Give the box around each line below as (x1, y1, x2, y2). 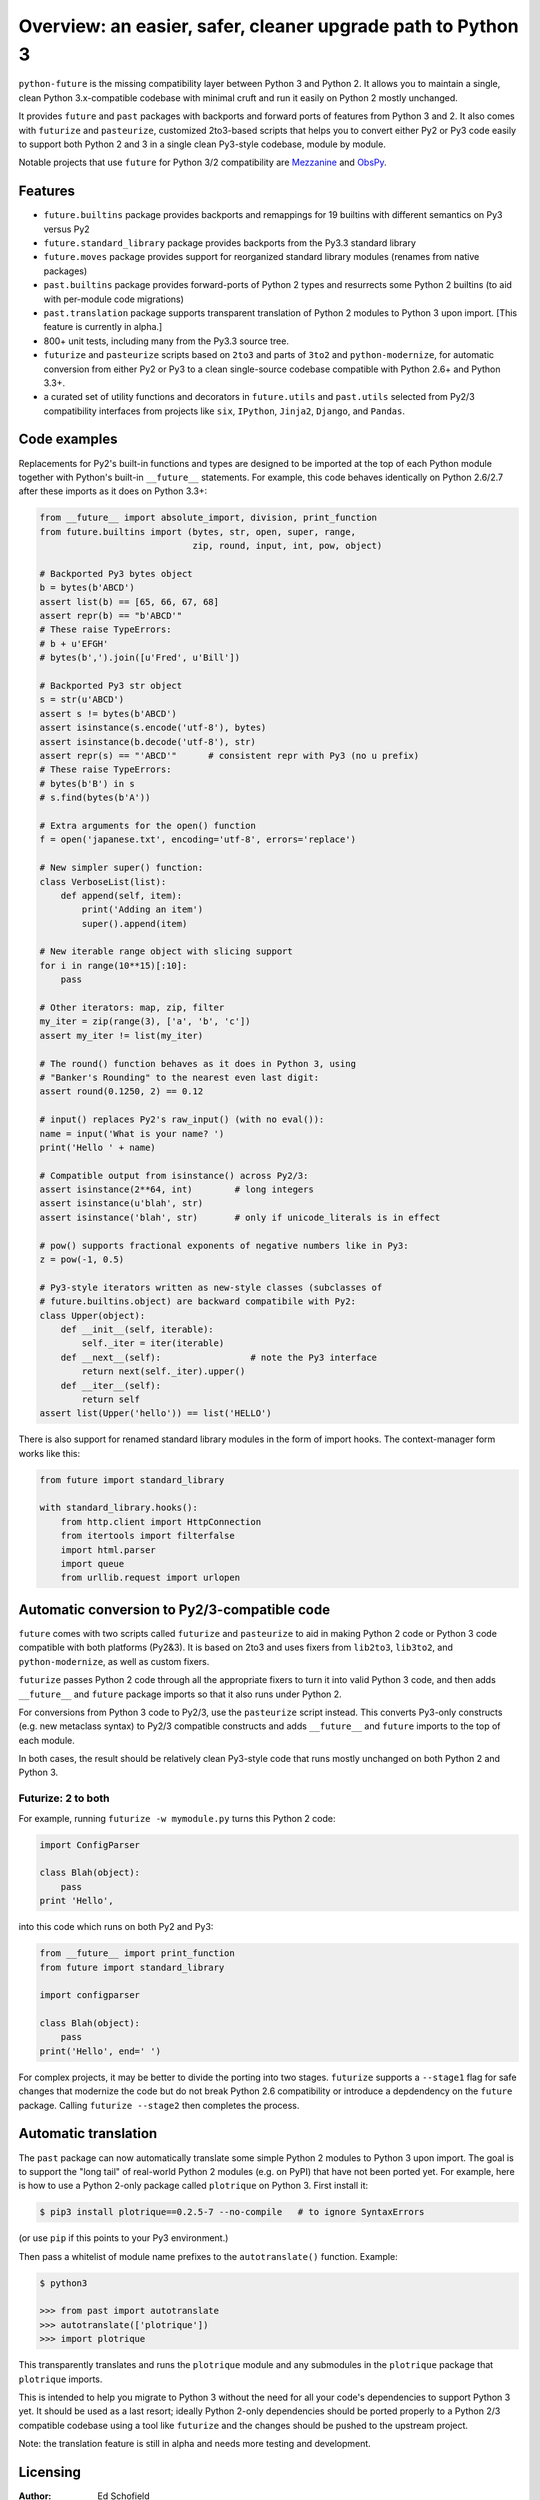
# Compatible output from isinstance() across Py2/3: (39, 1170, 309, 1181)
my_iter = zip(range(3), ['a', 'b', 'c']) (39, 1016, 251, 1027)
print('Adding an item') (81, 904, 204, 915)
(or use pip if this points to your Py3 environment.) (18, 2232, 229, 2244)
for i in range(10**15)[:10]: (39, 960, 188, 971)
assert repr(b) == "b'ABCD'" (39, 610, 183, 622)
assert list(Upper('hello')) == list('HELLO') (39, 1408, 272, 1419)
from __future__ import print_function (39, 1948, 235, 1959)
